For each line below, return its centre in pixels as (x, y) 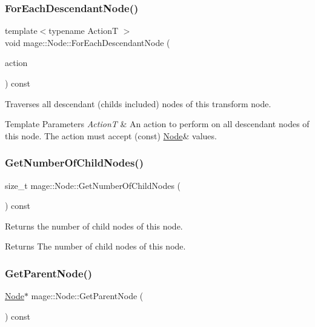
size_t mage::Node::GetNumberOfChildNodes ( (93, 185)
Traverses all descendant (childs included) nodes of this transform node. (138, 103)
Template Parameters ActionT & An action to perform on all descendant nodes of (157, 124)
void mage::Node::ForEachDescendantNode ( (88, 42)
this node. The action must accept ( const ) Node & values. (111, 135)
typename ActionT (84, 31)
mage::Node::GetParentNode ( (87, 296)
